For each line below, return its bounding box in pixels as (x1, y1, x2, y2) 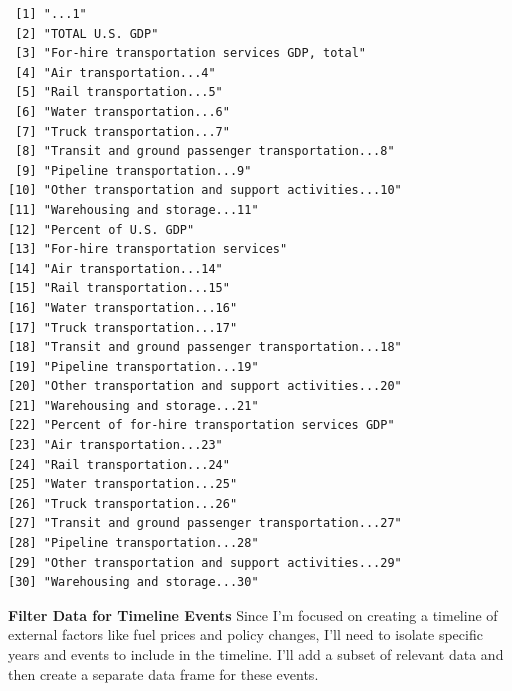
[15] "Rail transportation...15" (8, 281, 230, 296)
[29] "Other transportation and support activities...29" (8, 555, 402, 570)
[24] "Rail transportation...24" (8, 457, 230, 472)
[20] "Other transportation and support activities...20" (8, 379, 402, 394)
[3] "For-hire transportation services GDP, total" (15, 46, 366, 61)
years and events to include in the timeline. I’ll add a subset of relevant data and (8, 644, 504, 664)
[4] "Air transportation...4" (15, 65, 216, 80)
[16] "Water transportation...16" (8, 300, 238, 315)
